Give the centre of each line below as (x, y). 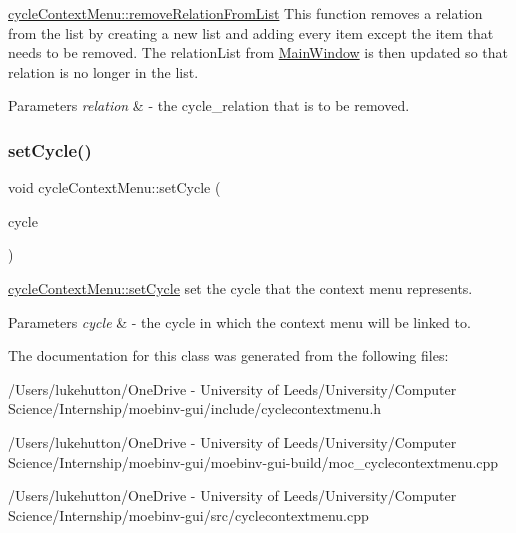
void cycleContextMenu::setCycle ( (114, 187)
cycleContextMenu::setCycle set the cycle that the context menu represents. (240, 287)
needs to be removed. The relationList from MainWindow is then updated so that (258, 52)
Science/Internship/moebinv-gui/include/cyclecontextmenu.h (195, 408)
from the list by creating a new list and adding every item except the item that (251, 32)
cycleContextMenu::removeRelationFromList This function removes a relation (245, 13)
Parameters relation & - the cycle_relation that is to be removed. (209, 105)
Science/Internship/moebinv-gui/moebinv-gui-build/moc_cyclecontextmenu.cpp (253, 461)
